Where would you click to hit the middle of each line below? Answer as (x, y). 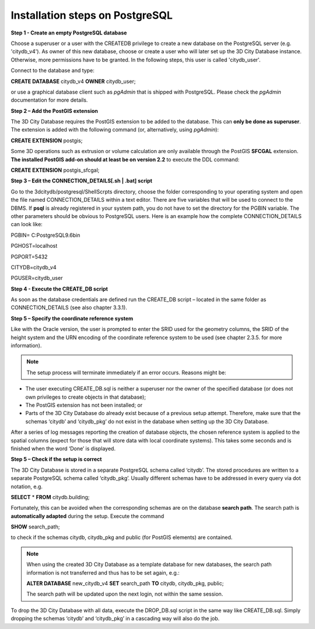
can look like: (27, 224)
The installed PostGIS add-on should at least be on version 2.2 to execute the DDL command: (125, 159)
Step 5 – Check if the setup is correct (56, 459)
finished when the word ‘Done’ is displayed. (63, 448)
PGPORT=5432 (29, 257)
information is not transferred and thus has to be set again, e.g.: (103, 572)
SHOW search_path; (35, 527)
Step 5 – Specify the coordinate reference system (72, 318)
